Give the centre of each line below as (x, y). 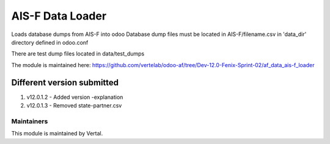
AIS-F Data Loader (59, 16)
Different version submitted (65, 82)
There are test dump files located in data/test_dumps (78, 54)
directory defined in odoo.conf (50, 42)
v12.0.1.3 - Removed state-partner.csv (74, 106)
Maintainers (30, 121)
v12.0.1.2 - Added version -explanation (75, 97)
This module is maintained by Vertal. (57, 134)
